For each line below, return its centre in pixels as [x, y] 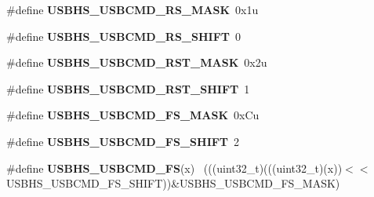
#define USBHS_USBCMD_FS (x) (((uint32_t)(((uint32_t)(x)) [174, 168]
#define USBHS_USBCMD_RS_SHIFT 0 [124, 36]
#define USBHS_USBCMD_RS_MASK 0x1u [133, 9]
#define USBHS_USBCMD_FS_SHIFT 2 [123, 141]
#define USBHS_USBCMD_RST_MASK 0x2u [137, 62]
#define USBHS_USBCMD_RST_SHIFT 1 [128, 88]
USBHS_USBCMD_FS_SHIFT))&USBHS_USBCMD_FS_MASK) [173, 183]
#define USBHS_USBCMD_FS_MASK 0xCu [133, 115]
